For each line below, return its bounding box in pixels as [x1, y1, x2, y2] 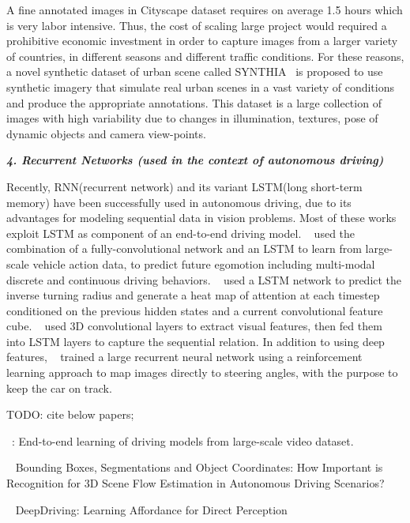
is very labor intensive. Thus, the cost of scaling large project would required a [6, 17, 387, 33]
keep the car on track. [6, 379, 112, 396]
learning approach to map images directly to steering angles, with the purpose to [6, 364, 398, 381]
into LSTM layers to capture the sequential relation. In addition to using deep [6, 333, 385, 349]
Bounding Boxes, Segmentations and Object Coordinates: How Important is [15, 459, 383, 476]
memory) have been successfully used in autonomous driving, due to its [6, 194, 352, 210]
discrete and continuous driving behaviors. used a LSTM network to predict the [6, 271, 402, 288]
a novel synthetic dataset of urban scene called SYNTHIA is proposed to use [6, 63, 383, 80]
